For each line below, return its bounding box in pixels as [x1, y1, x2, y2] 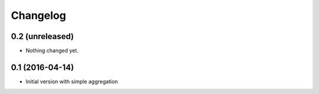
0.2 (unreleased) [11, 31, 74, 41]
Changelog [11, 9, 66, 22]
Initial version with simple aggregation [25, 77, 118, 85]
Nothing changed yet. [25, 47, 79, 54]
